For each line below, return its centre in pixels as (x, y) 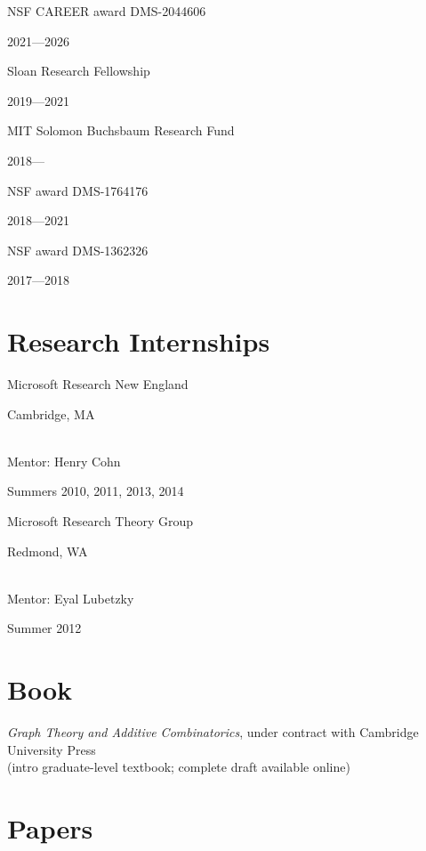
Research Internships (139, 341)
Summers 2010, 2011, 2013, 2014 (96, 491)
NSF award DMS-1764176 (78, 190)
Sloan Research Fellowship (79, 71)
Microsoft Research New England (98, 384)
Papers (50, 828)
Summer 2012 (44, 628)
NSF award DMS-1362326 (78, 250)
